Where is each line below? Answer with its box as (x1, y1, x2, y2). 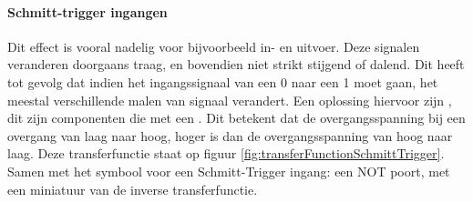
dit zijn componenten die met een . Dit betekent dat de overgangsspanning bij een (7, 108, 466, 127)
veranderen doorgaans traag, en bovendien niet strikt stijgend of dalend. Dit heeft (7, 55, 465, 74)
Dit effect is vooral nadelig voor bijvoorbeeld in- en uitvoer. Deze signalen (7, 36, 420, 56)
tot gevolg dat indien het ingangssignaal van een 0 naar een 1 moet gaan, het (7, 72, 438, 91)
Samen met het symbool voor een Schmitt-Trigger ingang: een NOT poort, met (7, 161, 450, 180)
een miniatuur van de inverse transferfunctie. (7, 179, 258, 198)
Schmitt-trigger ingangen (7, 2, 168, 21)
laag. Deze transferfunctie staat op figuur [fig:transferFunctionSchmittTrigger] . (7, 144, 445, 163)
